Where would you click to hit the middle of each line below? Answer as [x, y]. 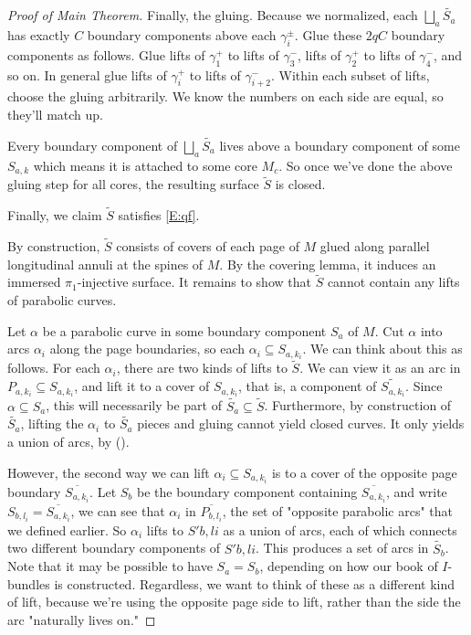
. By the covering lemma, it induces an [328, 264]
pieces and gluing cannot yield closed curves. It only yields [301, 423]
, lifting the [52, 423]
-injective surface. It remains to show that [194, 282]
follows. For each [54, 368]
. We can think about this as [382, 349]
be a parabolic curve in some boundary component [184, 330]
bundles [29, 583]
